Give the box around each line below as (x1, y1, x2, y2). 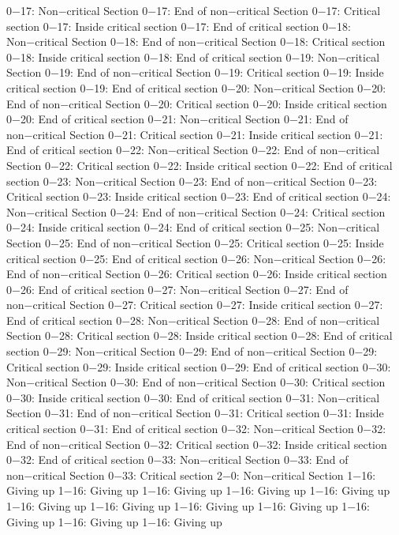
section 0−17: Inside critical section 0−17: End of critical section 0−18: (6, 17, 351, 34)
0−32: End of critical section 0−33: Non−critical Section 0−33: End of (6, 451, 349, 468)
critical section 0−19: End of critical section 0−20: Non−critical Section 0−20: (6, 79, 386, 96)
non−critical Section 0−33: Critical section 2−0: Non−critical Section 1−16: (6, 466, 376, 483)
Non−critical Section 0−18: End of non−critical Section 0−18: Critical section (6, 33, 386, 50)
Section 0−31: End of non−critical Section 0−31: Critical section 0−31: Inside (6, 405, 384, 421)
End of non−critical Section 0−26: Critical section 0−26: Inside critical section (6, 266, 387, 282)
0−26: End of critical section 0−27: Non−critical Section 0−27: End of (6, 281, 349, 297)
